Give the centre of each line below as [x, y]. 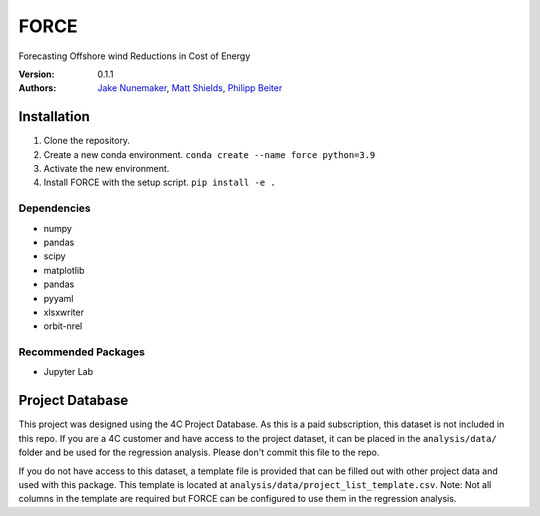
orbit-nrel [63, 326]
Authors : [37, 88]
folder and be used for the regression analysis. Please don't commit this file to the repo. [199, 452]
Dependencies [55, 208]
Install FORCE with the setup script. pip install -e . [159, 182]
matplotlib [64, 270]
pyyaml [58, 298]
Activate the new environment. [106, 169]
